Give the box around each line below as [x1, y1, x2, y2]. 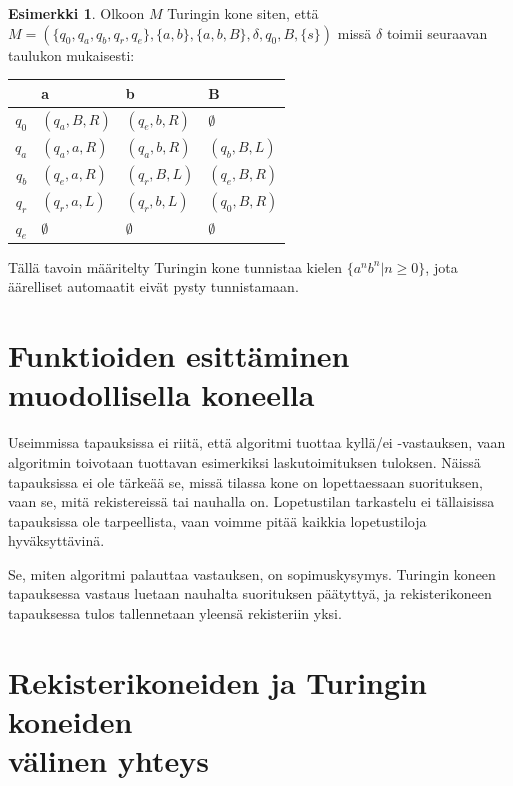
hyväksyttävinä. [8, 530, 105, 551]
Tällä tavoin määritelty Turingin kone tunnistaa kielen [8, 256, 342, 277]
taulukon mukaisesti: [8, 44, 135, 65]
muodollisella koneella [8, 374, 315, 415]
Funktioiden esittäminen [8, 335, 350, 376]
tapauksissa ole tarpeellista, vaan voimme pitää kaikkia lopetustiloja [8, 510, 427, 531]
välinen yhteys [8, 740, 209, 781]
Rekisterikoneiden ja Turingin [8, 661, 427, 702]
